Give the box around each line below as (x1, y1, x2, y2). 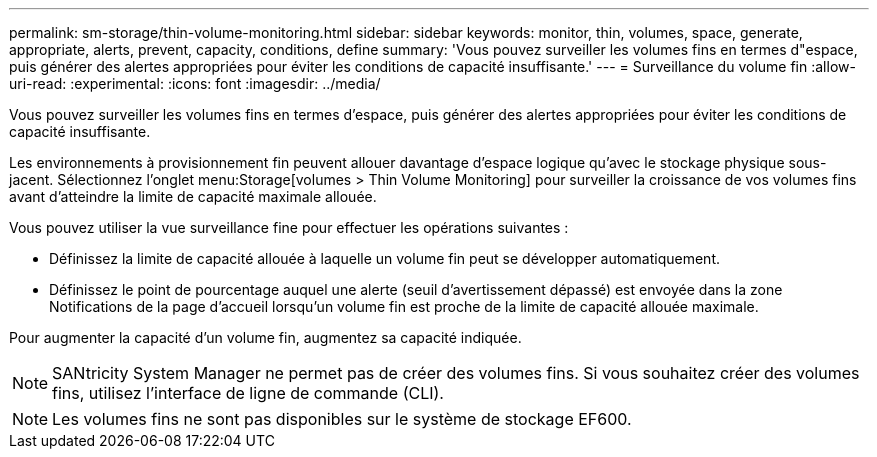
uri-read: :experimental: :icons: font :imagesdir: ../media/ (9, 75, 381, 92)
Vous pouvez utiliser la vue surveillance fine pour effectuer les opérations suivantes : (9, 219, 569, 236)
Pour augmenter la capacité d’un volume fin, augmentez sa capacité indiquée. (9, 329, 522, 346)
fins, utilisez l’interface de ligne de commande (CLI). (52, 383, 444, 403)
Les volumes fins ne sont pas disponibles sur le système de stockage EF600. (52, 409, 632, 429)
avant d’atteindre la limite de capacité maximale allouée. (9, 188, 377, 205)
